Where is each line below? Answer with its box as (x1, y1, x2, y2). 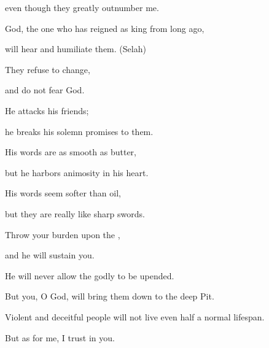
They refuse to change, (5, 63, 90, 75)
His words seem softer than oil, (5, 187, 121, 199)
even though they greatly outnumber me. (5, 1, 159, 14)
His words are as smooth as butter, (5, 145, 136, 158)
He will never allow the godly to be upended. (5, 269, 174, 282)
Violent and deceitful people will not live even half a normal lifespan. (5, 310, 265, 323)
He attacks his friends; (5, 104, 89, 117)
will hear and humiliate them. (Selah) (5, 42, 146, 55)
